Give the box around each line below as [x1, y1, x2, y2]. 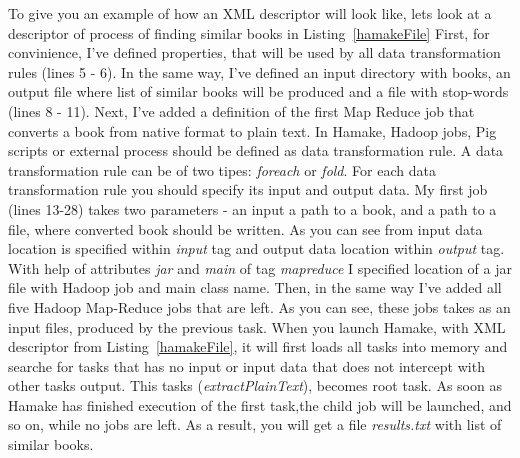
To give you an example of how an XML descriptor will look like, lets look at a [8, 3, 492, 23]
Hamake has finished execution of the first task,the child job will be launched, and [8, 394, 512, 415]
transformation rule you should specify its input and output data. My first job [8, 179, 488, 200]
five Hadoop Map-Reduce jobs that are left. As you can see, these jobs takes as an [8, 296, 511, 317]
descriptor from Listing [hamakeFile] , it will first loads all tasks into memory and [8, 336, 508, 357]
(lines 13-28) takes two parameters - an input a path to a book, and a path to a [8, 198, 497, 219]
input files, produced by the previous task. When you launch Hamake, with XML [8, 316, 506, 337]
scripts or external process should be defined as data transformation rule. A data [8, 140, 504, 161]
